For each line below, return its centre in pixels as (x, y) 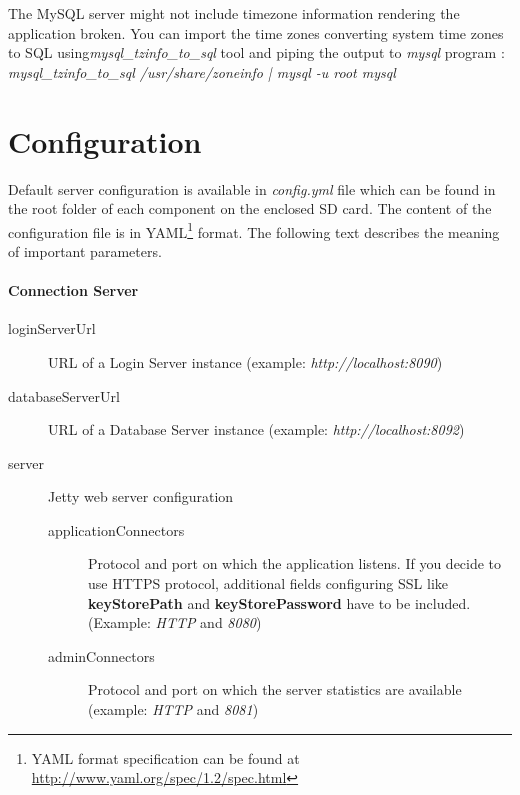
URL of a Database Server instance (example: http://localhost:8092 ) (256, 429)
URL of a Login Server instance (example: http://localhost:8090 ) (245, 361)
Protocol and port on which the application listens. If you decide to (295, 563)
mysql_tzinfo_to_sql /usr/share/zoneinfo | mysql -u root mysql (202, 71)
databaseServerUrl (64, 395)
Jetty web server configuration (141, 496)
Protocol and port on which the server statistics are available (275, 689)
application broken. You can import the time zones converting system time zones (256, 32)
